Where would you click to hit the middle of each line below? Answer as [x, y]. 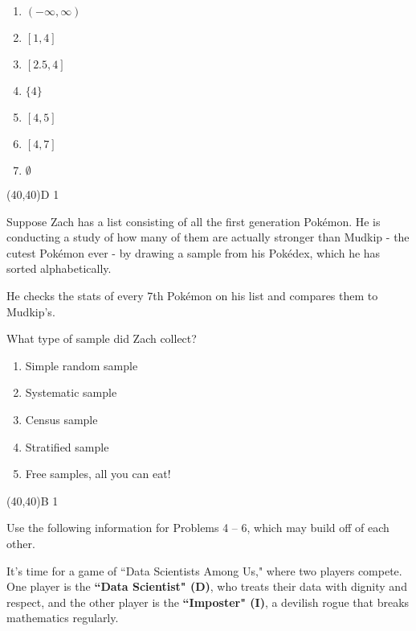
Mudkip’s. [31, 311]
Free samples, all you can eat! [98, 474]
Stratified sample [67, 446]
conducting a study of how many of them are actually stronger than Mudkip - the [208, 237]
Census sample [61, 419]
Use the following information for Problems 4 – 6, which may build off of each [198, 528]
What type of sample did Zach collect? [102, 338]
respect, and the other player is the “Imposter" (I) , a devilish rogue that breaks [208, 602]
